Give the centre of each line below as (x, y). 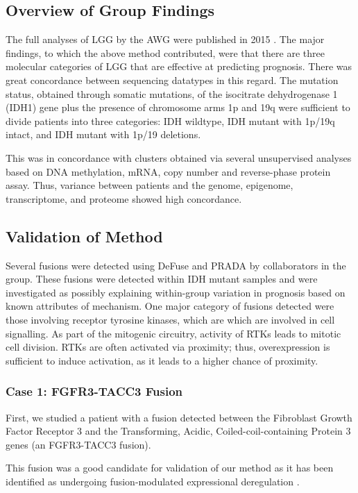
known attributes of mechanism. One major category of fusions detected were (170, 306)
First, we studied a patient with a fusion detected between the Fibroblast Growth (179, 417)
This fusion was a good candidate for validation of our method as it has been (170, 468)
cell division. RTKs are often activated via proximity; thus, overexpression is (168, 347)
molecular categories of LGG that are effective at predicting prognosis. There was (179, 66)
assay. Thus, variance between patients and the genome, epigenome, (150, 185)
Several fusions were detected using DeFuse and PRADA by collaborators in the (176, 265)
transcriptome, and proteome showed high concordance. (124, 198)
